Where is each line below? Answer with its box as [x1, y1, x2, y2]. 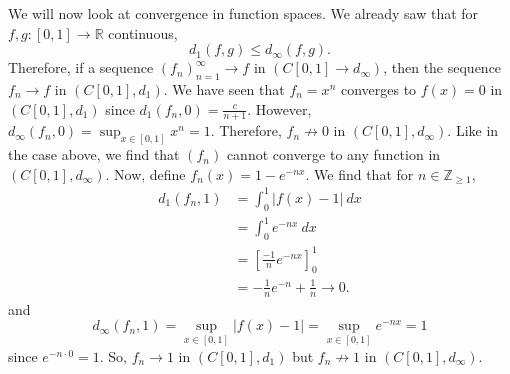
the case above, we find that [8, 144, 180, 165]
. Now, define [105, 163, 186, 184]
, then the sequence [383, 57, 502, 78]
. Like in [447, 120, 499, 141]
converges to [340, 78, 417, 99]
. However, [247, 98, 312, 119]
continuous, [108, 22, 178, 43]
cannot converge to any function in [226, 144, 441, 165]
